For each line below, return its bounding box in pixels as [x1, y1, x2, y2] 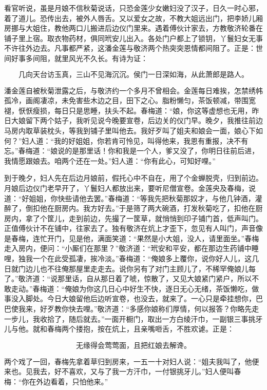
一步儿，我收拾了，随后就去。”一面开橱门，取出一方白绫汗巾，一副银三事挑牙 [4, 313, 263, 324]
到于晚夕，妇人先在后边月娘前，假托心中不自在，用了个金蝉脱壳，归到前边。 [4, 172, 263, 183]
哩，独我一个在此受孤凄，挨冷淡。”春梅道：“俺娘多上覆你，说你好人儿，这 [4, 253, 252, 264]
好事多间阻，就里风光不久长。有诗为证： [11, 52, 148, 63]
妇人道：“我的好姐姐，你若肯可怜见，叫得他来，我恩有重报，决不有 [22, 135, 249, 146]
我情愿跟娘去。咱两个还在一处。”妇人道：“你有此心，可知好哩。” [4, 155, 216, 166]
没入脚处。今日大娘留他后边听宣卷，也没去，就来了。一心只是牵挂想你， [11, 293, 256, 304]
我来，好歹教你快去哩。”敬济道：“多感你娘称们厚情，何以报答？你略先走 [18, 303, 259, 314]
